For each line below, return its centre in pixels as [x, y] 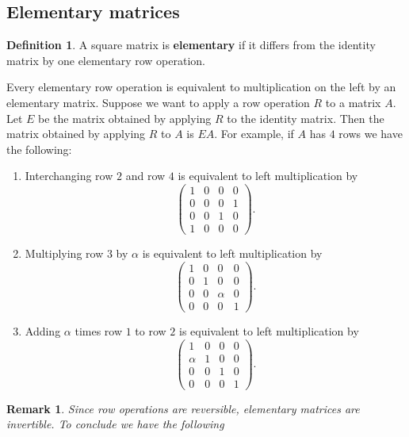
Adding [43, 330]
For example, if [257, 134]
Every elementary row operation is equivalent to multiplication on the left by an [201, 87]
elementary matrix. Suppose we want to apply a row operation [158, 102]
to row [151, 330]
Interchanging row [69, 176]
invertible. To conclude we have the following [115, 424]
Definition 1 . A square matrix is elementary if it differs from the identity [191, 45]
